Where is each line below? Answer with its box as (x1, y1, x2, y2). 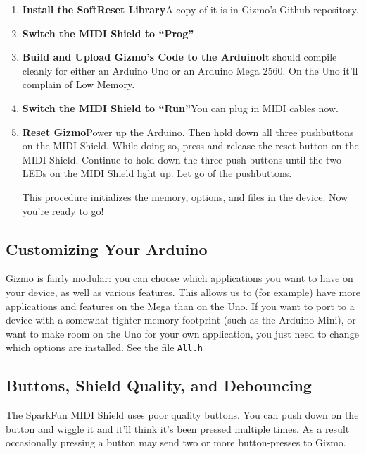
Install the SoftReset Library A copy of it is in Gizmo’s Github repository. (22, 2, 359, 16)
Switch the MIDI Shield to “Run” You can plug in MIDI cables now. (22, 100, 339, 115)
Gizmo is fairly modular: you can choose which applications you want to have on (6, 271, 353, 286)
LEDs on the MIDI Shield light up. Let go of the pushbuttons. (22, 166, 292, 180)
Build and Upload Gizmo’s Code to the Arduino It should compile (22, 49, 337, 64)
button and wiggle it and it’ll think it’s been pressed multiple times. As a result (6, 421, 350, 436)
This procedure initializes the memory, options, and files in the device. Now (22, 189, 348, 204)
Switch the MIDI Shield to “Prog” (22, 25, 194, 40)
